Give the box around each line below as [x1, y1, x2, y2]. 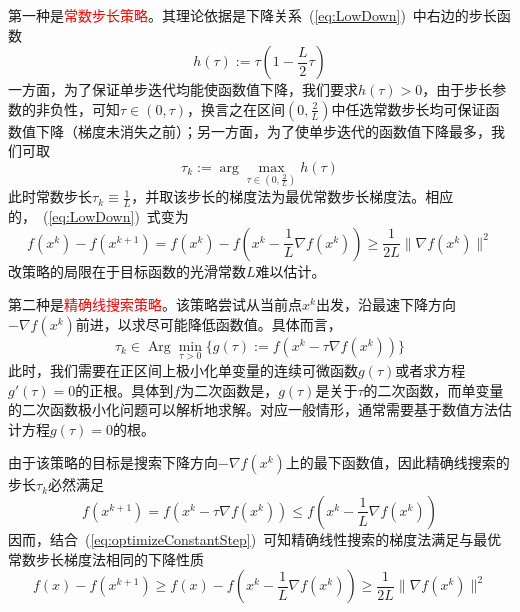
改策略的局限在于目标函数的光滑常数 [8, 260, 246, 281]
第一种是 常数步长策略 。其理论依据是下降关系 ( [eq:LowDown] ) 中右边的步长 [8, 5, 497, 25]
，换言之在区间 [187, 98, 286, 119]
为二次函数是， [180, 379, 279, 400]
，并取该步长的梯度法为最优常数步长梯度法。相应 [131, 186, 454, 207]
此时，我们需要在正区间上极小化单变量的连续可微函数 [8, 360, 358, 381]
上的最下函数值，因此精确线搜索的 [285, 452, 510, 473]
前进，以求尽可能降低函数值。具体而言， [75, 313, 342, 334]
